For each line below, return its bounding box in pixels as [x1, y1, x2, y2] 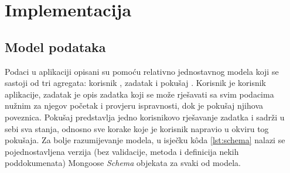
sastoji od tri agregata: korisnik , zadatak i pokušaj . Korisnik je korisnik [5, 77, 266, 89]
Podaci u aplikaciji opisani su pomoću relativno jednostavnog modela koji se [5, 65, 279, 77]
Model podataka [5, 37, 106, 56]
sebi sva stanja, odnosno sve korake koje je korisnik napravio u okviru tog [5, 122, 269, 134]
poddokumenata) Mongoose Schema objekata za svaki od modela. [5, 157, 241, 169]
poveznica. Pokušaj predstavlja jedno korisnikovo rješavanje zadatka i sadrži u [5, 110, 285, 123]
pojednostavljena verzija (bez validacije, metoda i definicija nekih [5, 145, 239, 157]
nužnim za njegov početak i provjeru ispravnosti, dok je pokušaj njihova [5, 99, 264, 112]
